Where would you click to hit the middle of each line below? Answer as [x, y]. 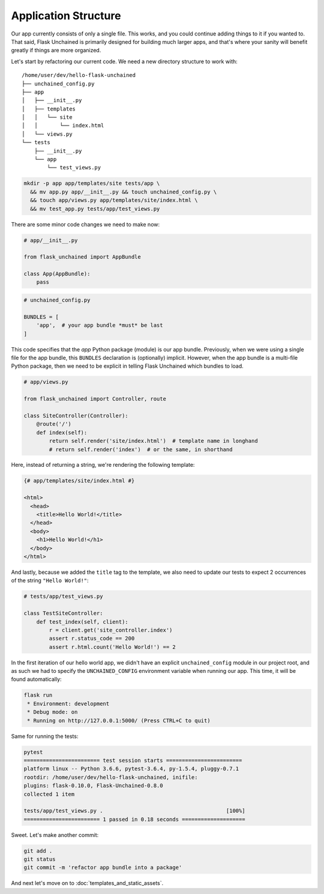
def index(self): [62, 432]
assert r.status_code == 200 [92, 639]
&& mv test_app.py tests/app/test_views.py [95, 208]
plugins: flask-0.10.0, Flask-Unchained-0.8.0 [93, 786]
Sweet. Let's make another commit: [55, 835]
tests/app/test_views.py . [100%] [134, 811]
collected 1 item [49, 794]
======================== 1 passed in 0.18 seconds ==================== [134, 819]
